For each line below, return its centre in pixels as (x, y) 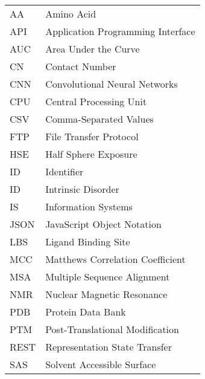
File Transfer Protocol (92, 136)
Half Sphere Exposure (91, 154)
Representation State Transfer (109, 347)
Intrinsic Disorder (82, 189)
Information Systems (89, 206)
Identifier (65, 171)
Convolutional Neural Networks (112, 84)
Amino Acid (71, 14)
